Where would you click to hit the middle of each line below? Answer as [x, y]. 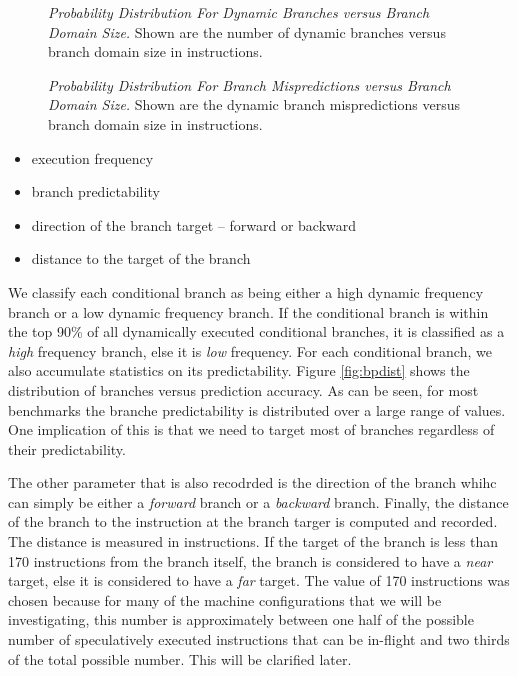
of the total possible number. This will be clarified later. [180, 658]
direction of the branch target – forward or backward [194, 224]
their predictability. [67, 448]
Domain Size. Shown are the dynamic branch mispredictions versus [254, 104]
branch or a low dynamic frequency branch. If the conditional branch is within [248, 311]
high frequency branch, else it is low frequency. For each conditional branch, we [250, 350]
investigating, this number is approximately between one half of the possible [241, 619]
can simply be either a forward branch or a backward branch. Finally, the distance [258, 501]
